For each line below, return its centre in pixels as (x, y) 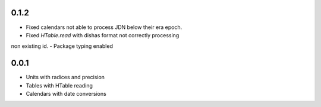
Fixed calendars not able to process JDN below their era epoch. (104, 27)
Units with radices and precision (65, 77)
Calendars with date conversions (66, 93)
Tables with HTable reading (59, 85)
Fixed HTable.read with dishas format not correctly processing (103, 35)
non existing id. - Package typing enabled (62, 46)
